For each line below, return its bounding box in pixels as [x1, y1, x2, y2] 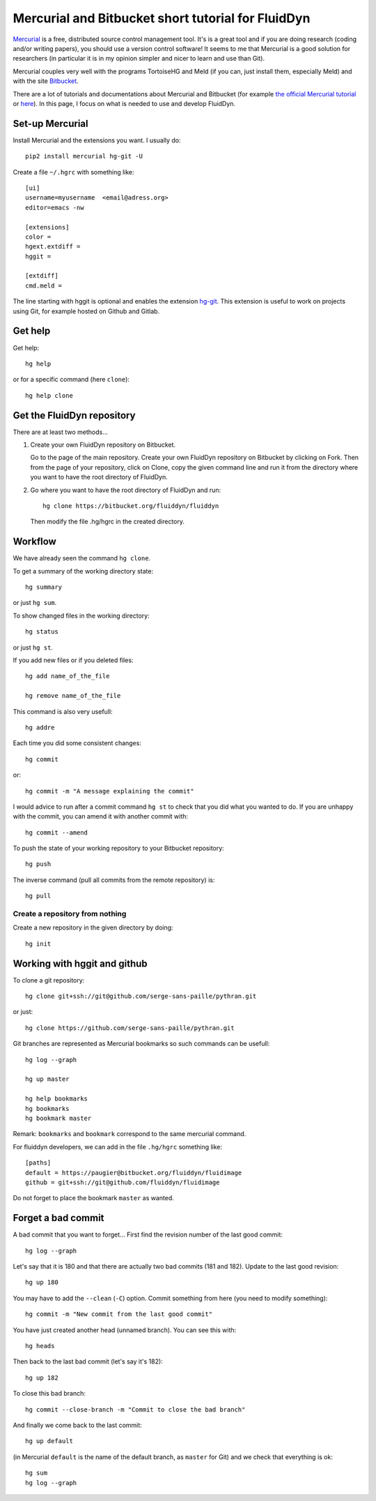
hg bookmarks [25, 1105, 70, 1112]
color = [25, 232, 52, 241]
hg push [25, 860, 52, 868]
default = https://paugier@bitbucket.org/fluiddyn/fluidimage [25, 1169, 242, 1177]
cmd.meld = [25, 281, 63, 290]
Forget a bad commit [13, 1212, 104, 1224]
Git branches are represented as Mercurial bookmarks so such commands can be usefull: [13, 1040, 270, 1048]
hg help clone [25, 391, 73, 399]
